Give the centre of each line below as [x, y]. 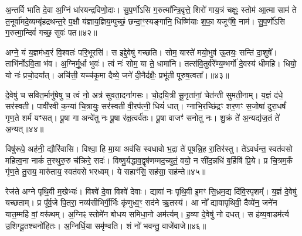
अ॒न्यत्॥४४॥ [25, 129]
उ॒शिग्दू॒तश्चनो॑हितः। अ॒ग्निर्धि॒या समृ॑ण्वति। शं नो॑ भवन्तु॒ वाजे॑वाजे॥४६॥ [106, 225]
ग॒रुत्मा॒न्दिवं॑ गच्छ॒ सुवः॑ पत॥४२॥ [51, 32]
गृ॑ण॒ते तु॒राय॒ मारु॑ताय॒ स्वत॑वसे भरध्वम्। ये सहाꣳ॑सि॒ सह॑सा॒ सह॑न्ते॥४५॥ [106, 171]
